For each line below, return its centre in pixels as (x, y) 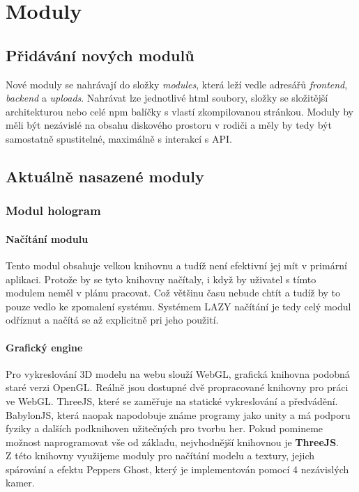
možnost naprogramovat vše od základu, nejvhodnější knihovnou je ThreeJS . (173, 442)
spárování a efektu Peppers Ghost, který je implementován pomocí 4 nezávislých (177, 469)
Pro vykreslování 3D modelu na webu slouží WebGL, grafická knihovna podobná (178, 373)
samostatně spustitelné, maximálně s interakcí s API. (119, 138)
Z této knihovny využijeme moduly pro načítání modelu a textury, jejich (160, 455)
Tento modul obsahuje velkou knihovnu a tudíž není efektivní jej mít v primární (176, 265)
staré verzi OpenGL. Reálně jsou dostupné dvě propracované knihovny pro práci (177, 387)
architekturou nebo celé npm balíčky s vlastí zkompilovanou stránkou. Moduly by (179, 111)
